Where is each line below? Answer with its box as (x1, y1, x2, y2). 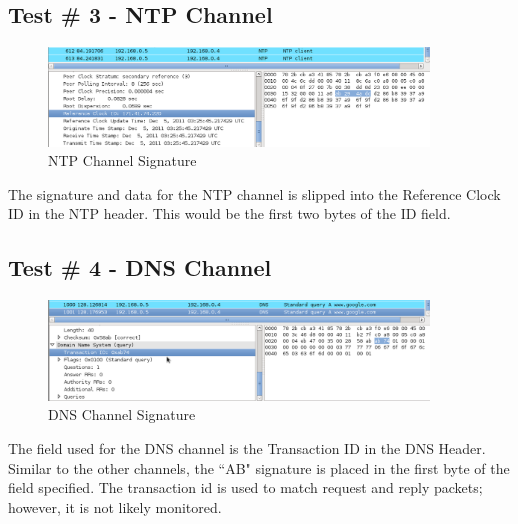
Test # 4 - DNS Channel (8, 252, 272, 283)
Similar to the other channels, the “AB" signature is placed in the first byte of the (8, 457, 510, 478)
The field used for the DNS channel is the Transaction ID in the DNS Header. (8, 438, 486, 459)
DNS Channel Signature (48, 404, 196, 425)
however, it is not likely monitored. (8, 496, 222, 517)
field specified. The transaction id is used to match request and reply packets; (8, 477, 483, 498)
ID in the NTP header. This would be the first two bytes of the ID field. (8, 203, 451, 224)
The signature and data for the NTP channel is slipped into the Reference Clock (8, 183, 501, 204)
